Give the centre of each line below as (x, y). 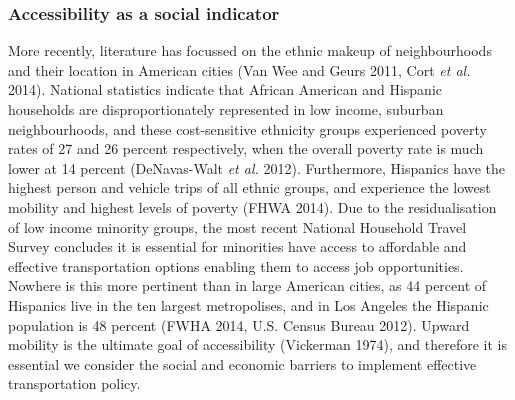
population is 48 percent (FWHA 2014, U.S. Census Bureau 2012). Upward (239, 324)
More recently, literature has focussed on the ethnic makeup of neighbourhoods (250, 50)
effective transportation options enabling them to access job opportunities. (236, 265)
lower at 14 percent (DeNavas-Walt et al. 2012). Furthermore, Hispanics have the (257, 167)
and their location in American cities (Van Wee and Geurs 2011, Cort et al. (239, 69)
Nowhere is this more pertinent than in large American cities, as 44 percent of (247, 285)
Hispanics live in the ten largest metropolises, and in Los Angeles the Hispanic (248, 304)
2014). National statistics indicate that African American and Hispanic (225, 89)
